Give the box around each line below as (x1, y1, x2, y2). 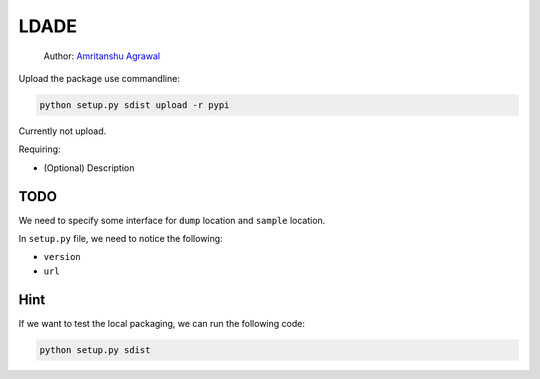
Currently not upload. (18, 125, 107, 137)
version (43, 251, 82, 263)
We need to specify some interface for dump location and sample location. (18, 214, 326, 226)
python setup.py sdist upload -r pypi (39, 99, 230, 110)
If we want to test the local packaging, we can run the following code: (18, 317, 305, 329)
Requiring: (18, 143, 61, 155)
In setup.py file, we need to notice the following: (18, 232, 224, 244)
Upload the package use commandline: (18, 72, 180, 84)
